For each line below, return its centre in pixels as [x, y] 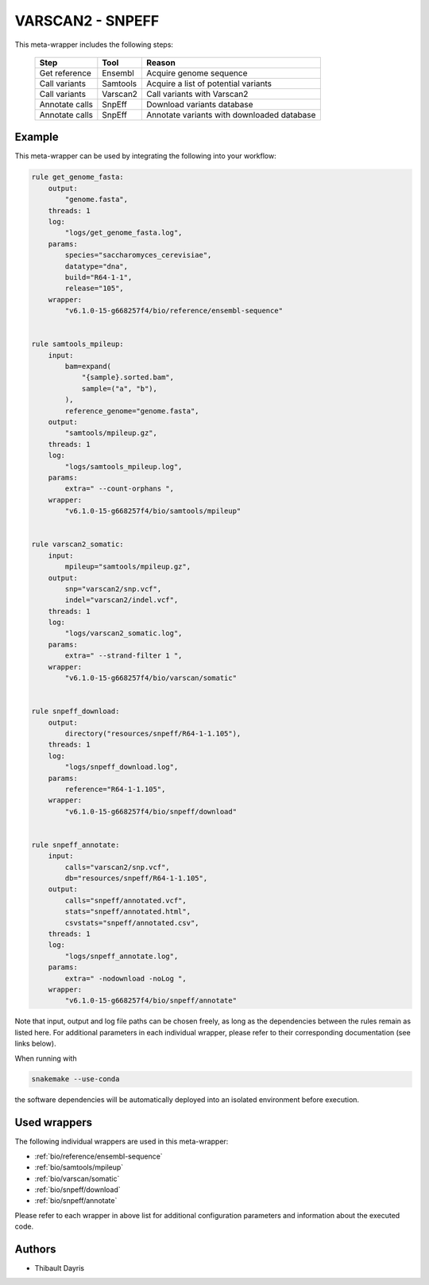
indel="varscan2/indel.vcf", [122, 600]
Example [37, 137]
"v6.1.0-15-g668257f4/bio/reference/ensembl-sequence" [174, 311]
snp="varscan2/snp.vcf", [113, 589]
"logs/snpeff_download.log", [122, 767]
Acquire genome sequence [197, 73]
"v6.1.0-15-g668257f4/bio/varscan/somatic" [151, 678]
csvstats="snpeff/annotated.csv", [132, 923]
